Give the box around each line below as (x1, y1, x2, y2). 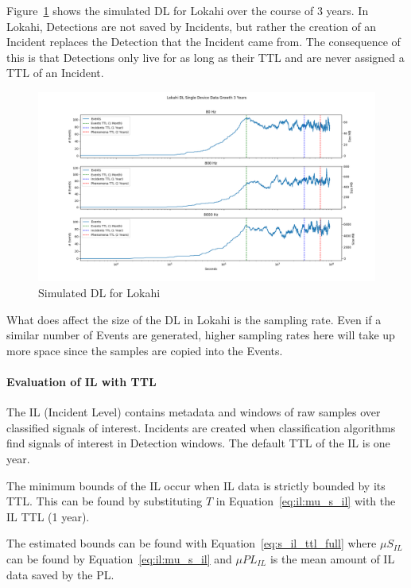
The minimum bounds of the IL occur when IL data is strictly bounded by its (6, 477, 386, 493)
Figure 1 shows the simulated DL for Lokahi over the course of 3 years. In (6, 2, 369, 18)
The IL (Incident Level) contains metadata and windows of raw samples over (6, 404, 381, 420)
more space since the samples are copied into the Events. (6, 342, 283, 358)
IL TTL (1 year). (6, 508, 90, 524)
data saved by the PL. (6, 566, 114, 582)
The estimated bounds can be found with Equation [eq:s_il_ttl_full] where (6, 535, 377, 551)
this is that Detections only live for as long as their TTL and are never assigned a (6, 48, 405, 65)
